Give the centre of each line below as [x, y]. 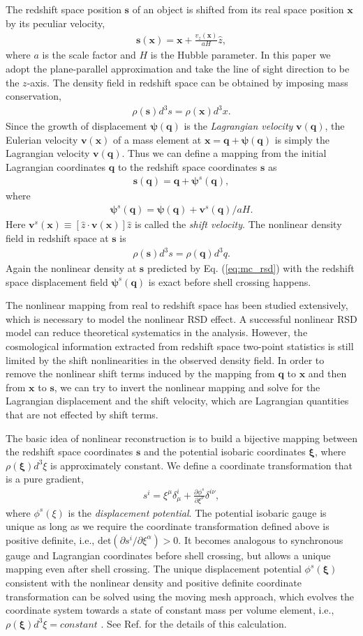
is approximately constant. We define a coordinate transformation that [201, 465]
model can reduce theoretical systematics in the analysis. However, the [157, 332]
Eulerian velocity [42, 139]
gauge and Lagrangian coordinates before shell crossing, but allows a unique [168, 555]
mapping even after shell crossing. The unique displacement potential [154, 569]
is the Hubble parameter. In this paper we [240, 55]
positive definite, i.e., [50, 539]
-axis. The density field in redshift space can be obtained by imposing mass [187, 82]
